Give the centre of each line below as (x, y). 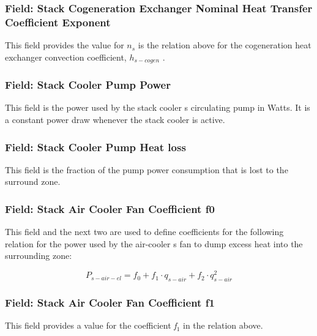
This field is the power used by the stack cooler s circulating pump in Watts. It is (158, 107)
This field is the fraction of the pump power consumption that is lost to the (147, 169)
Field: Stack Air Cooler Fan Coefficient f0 (110, 208)
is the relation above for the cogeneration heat (225, 45)
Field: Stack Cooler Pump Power (88, 85)
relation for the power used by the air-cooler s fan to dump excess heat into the (154, 243)
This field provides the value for (65, 45)
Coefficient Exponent (58, 22)
